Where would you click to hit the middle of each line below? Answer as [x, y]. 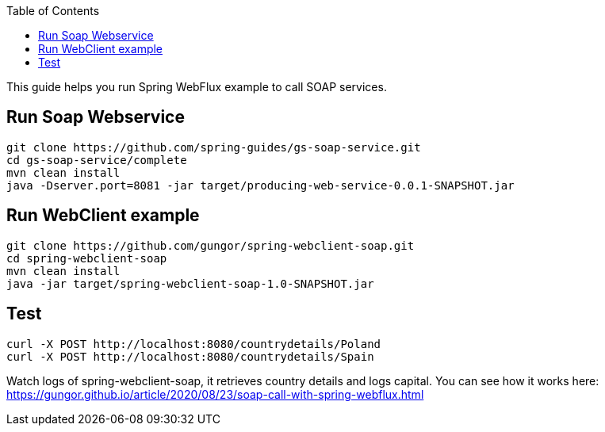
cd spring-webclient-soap [87, 258]
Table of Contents [53, 11]
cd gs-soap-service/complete [97, 160]
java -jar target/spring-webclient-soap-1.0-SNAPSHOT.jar [190, 283]
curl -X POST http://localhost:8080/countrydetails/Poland [194, 344]
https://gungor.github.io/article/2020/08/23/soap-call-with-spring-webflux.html [215, 394]
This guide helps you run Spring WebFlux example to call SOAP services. [197, 87]
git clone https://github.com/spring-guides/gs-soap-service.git [214, 147]
